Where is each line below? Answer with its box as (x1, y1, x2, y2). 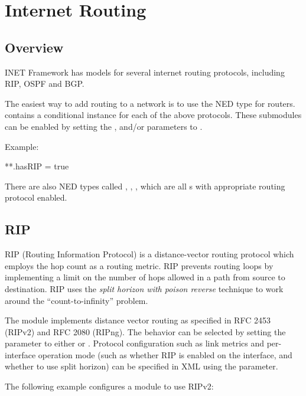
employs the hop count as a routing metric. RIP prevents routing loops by (5, 259, 274, 271)
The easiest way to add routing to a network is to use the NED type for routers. (5, 97, 295, 109)
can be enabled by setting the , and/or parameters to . (5, 120, 203, 132)
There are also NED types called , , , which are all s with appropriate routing (5, 179, 285, 192)
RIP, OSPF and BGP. (5, 77, 84, 90)
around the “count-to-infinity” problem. (5, 294, 148, 306)
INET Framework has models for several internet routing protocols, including (5, 66, 285, 78)
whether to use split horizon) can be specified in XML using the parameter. (5, 360, 278, 372)
